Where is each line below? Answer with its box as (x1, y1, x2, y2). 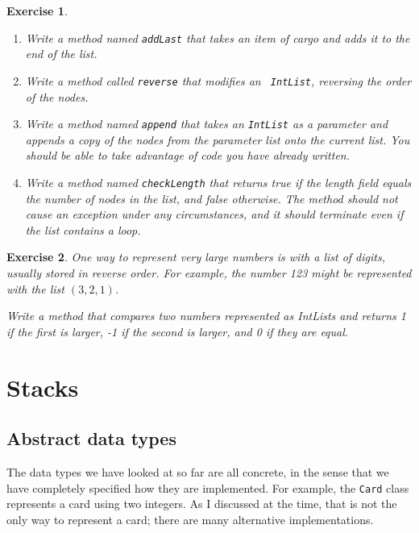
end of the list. (25, 45, 97, 62)
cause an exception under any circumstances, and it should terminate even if (25, 206, 404, 223)
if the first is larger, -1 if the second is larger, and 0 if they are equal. (6, 323, 349, 339)
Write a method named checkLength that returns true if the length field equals (25, 173, 412, 190)
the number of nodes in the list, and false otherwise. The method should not (25, 189, 398, 206)
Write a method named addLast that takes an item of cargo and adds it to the (25, 29, 410, 46)
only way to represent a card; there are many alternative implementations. (6, 510, 374, 527)
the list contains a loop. (25, 221, 141, 238)
